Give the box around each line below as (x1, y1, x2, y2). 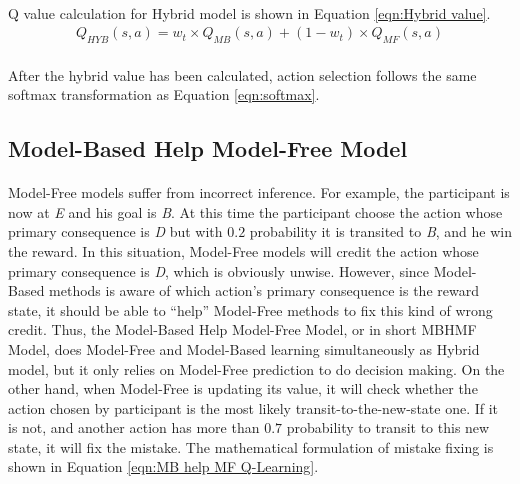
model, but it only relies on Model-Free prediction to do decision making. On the (8, 358, 505, 379)
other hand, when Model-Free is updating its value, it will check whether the (8, 378, 478, 399)
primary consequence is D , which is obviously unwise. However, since (8, 260, 430, 281)
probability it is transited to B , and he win (249, 221, 512, 242)
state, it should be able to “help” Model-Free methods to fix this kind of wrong (8, 299, 493, 320)
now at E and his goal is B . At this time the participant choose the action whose (8, 201, 503, 222)
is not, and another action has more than (8, 417, 260, 438)
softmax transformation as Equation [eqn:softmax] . (8, 84, 320, 105)
